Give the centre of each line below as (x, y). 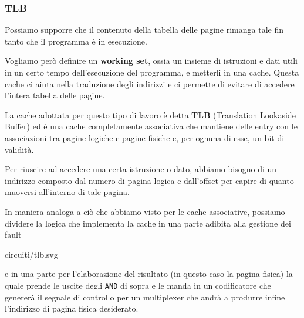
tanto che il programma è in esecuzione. (76, 41)
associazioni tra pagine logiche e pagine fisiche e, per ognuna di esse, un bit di (145, 137)
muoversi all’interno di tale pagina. (67, 192)
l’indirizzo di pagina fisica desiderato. (72, 308)
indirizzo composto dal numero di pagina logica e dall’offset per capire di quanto (149, 180)
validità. (19, 149)
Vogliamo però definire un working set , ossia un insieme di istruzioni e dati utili (151, 61)
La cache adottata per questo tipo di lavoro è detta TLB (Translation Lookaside (150, 114)
